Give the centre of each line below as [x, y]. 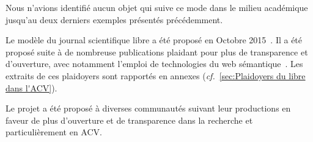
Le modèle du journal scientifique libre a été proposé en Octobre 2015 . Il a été [154, 40]
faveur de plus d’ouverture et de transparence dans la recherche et [129, 120]
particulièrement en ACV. [54, 132]
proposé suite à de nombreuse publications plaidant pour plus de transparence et [157, 51]
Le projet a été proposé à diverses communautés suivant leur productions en [148, 108]
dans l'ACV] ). [31, 87]
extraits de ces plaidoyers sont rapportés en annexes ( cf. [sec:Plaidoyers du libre [156, 75]
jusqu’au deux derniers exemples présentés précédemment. [114, 19]
